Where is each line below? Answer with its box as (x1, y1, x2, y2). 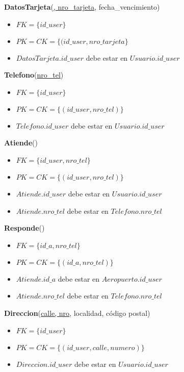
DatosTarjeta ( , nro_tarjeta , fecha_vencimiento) (4, 2, 160, 12)
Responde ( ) (4, 222, 45, 233)
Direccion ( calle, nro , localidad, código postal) (4, 307, 150, 318)
